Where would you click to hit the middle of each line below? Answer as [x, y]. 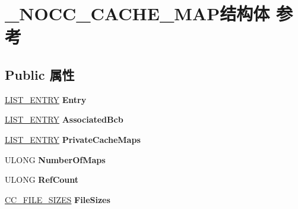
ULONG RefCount [42, 180]
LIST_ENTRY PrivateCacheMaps [73, 139]
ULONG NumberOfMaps [55, 159]
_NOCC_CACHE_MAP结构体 [137, 13]
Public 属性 [40, 74]
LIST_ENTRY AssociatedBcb [64, 119]
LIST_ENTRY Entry [46, 99]
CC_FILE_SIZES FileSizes [58, 199]
